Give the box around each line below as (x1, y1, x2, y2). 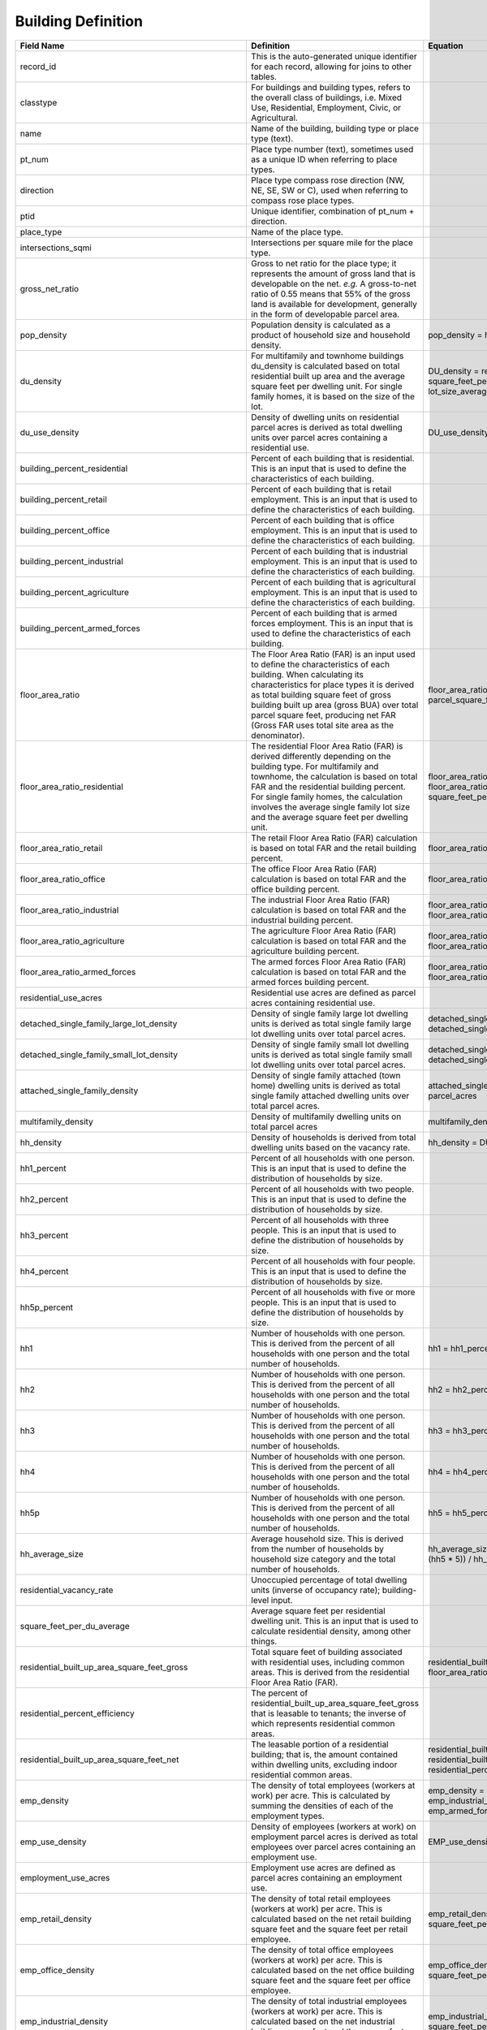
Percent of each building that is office (251, 514, 395, 525)
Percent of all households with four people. (251, 1255, 416, 1267)
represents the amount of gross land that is (251, 268, 416, 279)
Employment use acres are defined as (251, 1862, 396, 1873)
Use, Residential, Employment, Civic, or (251, 101, 402, 113)
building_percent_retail (19, 494, 107, 505)
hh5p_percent (19, 1302, 73, 1313)
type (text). (251, 132, 294, 144)
